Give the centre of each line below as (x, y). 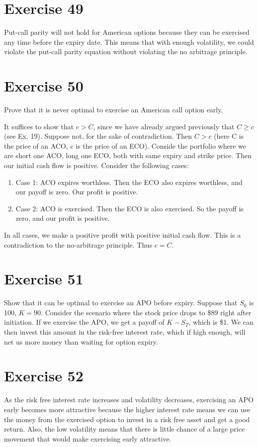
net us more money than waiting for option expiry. (81, 341)
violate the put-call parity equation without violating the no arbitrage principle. (126, 51)
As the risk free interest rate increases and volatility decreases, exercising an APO (129, 400)
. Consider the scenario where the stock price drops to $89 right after (146, 312)
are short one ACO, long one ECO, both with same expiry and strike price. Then (128, 155)
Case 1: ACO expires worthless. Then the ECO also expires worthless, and (129, 182)
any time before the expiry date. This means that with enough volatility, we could (129, 42)
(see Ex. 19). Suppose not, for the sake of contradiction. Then (98, 136)
